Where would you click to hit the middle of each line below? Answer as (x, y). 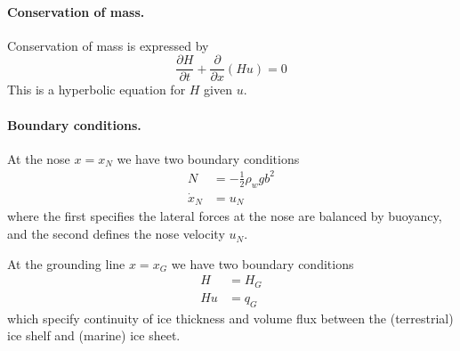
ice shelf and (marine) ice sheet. (94, 335)
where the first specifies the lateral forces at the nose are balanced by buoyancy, (225, 216)
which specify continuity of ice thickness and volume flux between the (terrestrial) (230, 318)
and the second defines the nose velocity (116, 234)
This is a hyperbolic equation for (97, 90)
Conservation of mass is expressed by (108, 45)
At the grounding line (66, 263)
